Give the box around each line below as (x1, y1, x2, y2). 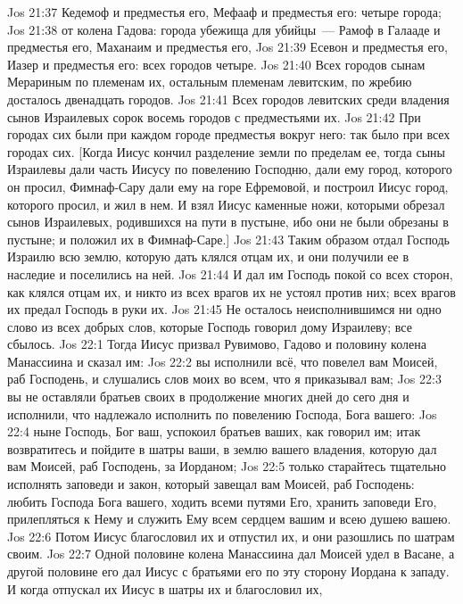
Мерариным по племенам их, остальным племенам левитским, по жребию (7, 72, 412, 91)
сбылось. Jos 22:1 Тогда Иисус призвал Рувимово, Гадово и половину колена (7, 335, 426, 353)
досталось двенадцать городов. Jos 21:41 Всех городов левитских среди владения (7, 89, 450, 108)
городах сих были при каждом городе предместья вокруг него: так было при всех (7, 125, 451, 144)
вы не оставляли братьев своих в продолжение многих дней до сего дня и (7, 387, 409, 406)
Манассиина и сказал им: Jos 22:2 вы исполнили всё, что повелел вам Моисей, (7, 352, 438, 370)
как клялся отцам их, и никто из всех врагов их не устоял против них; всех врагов (7, 282, 456, 301)
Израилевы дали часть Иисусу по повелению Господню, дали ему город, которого (7, 160, 452, 178)
